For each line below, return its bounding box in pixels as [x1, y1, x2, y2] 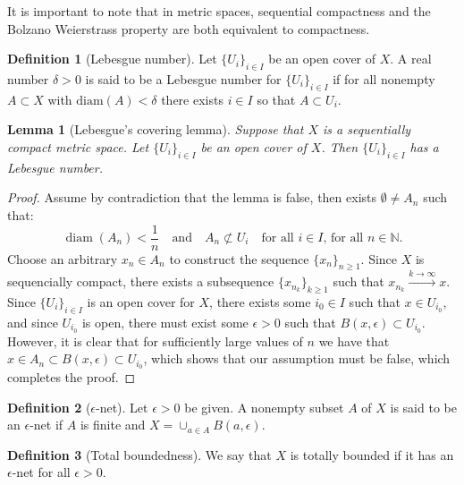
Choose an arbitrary [7, 249, 118, 268]
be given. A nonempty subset [184, 397, 344, 416]
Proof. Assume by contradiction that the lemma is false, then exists [7, 188, 377, 207]
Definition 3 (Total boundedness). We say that [7, 445, 272, 464]
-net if [30, 415, 63, 434]
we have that [318, 331, 390, 350]
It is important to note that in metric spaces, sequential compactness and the [7, 2, 431, 20]
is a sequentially [323, 120, 411, 139]
